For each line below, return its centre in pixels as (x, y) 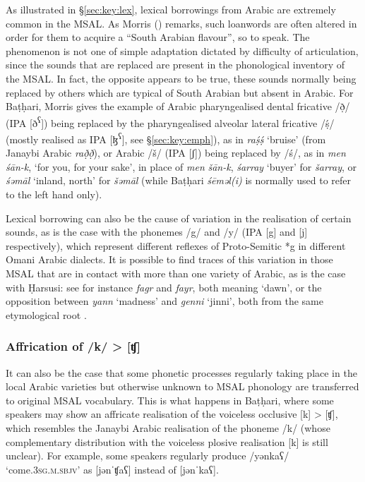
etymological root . (46, 314)
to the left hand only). (54, 194)
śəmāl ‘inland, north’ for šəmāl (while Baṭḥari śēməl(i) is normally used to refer (178, 180)
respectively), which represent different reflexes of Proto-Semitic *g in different (176, 245)
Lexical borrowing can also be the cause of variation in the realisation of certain (179, 218)
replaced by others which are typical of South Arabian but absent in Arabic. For (180, 92)
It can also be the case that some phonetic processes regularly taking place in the (181, 372)
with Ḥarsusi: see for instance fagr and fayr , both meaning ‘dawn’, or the (164, 287)
